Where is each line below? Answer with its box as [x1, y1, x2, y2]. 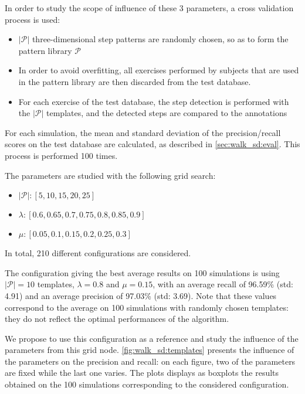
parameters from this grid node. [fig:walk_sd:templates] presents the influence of [5, 344, 294, 356]
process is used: [5, 13, 60, 25]
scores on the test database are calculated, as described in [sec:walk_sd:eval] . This [5, 138, 300, 150]
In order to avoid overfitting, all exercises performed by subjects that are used [18, 64, 299, 76]
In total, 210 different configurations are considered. [5, 247, 191, 259]
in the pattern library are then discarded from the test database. [18, 75, 251, 87]
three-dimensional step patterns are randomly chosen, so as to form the [32, 33, 289, 45]
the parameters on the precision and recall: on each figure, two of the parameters [5, 355, 296, 367]
